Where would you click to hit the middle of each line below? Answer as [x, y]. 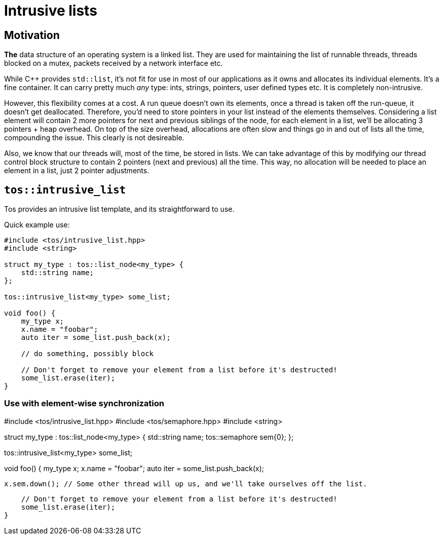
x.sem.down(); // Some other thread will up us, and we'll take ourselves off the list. [186, 484]
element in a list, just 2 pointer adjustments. [77, 171]
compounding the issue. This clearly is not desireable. [94, 138]
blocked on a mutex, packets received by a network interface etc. [114, 63]
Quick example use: [37, 225]
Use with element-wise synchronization [84, 403]
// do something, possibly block [87, 354]
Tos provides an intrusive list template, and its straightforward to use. [119, 209]
